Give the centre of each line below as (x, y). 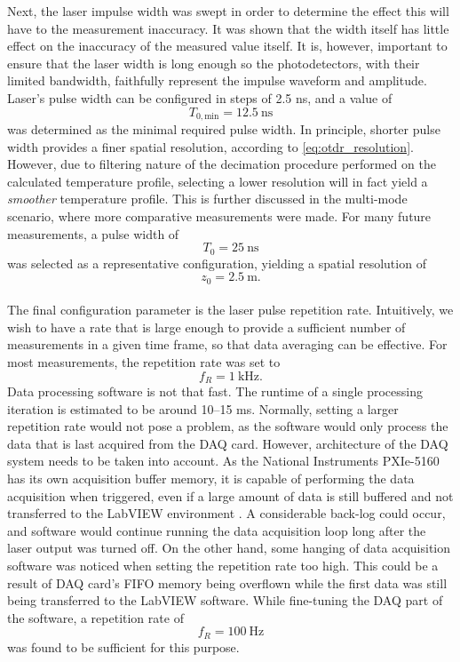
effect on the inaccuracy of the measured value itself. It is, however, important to (227, 46)
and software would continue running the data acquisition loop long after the (217, 530)
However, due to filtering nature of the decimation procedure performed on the (222, 164)
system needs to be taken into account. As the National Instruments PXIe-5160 (223, 461)
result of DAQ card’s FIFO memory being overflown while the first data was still (227, 582)
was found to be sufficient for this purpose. (123, 646)
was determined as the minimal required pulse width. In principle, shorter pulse (224, 129)
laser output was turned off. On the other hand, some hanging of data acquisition (229, 548)
